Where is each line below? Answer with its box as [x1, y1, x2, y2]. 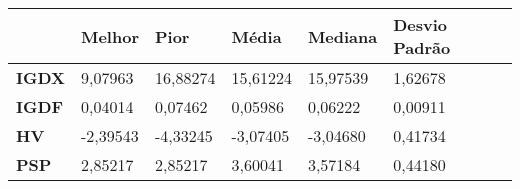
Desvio [393, 13, 448, 36]
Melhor [80, 24, 139, 48]
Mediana [307, 24, 378, 48]
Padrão [393, 36, 451, 59]
